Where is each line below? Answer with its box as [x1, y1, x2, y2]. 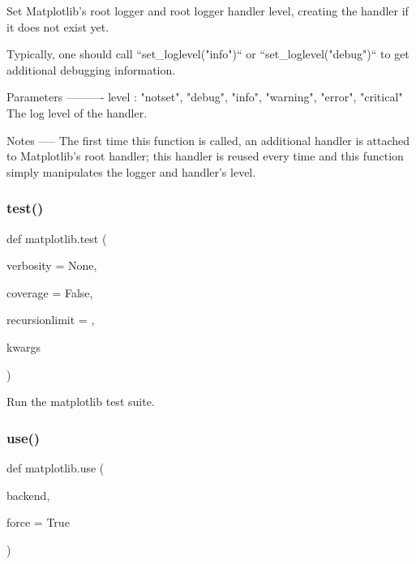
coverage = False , [6, 284, 93, 301]
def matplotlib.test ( [6, 229, 107, 246]
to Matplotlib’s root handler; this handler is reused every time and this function [6, 147, 404, 164]
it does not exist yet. [6, 18, 109, 35]
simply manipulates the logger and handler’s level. [6, 163, 256, 180]
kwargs [6, 338, 41, 355]
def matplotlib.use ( [6, 459, 105, 476]
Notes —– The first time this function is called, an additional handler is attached [6, 131, 410, 148]
